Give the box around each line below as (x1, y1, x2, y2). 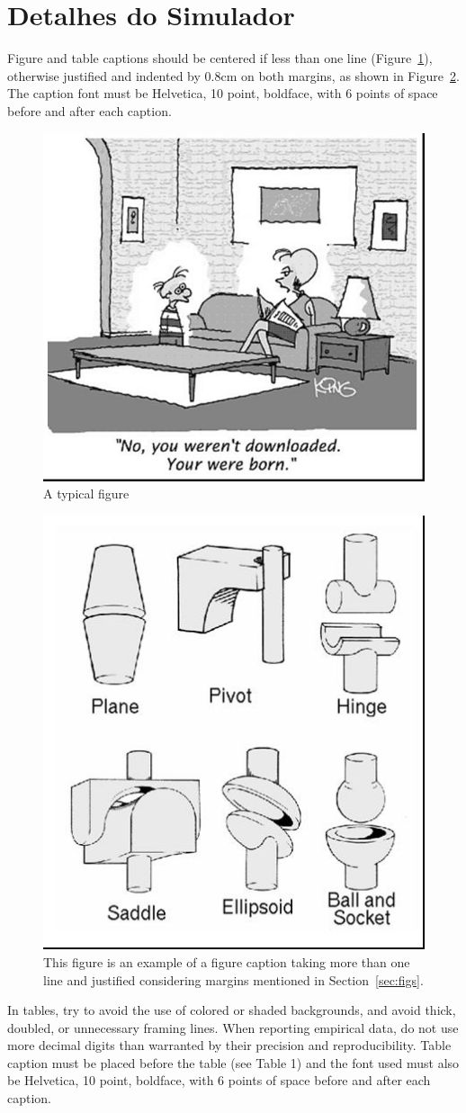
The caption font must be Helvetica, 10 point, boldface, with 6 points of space (7, 84, 438, 103)
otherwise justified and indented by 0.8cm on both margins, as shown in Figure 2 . (7, 66, 460, 85)
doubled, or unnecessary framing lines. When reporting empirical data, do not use (7, 1018, 459, 1037)
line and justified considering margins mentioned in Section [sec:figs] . (43, 970, 424, 989)
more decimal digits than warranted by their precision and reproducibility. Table (7, 1036, 452, 1055)
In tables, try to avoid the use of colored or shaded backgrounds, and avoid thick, (7, 1001, 456, 1019)
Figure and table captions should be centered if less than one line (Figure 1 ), (7, 49, 433, 67)
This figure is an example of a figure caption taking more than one (43, 952, 410, 971)
